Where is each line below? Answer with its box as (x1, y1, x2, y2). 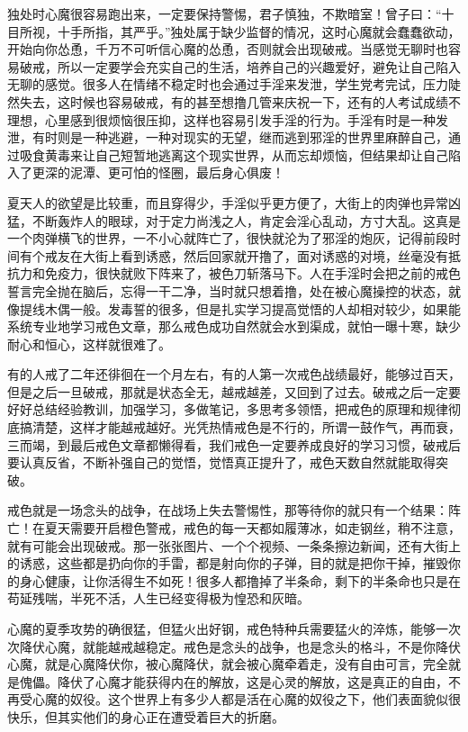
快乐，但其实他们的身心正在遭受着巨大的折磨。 (7, 707, 284, 726)
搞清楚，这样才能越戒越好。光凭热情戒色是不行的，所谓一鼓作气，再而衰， (19, 418, 461, 437)
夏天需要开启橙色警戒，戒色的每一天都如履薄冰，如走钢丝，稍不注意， (44, 519, 461, 538)
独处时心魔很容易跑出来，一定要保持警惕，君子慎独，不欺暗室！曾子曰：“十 (7, 5, 454, 23)
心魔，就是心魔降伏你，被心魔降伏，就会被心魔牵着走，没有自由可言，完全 (7, 655, 448, 673)
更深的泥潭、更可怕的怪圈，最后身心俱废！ (31, 163, 284, 182)
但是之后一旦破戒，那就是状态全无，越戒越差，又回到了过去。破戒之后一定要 (7, 382, 461, 401)
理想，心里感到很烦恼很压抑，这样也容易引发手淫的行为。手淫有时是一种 (7, 110, 436, 129)
